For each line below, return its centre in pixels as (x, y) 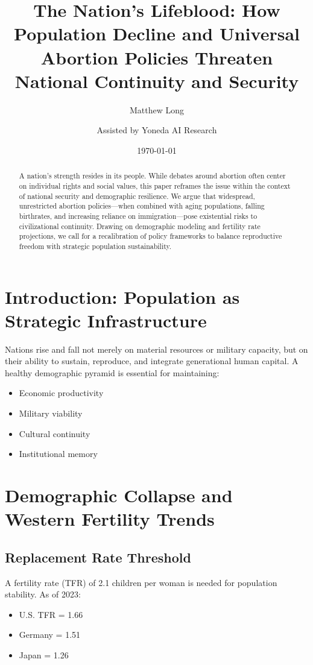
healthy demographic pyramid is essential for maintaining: (112, 372)
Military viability (51, 413)
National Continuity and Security (157, 80)
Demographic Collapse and (119, 495)
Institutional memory (58, 454)
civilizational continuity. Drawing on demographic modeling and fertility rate (140, 226)
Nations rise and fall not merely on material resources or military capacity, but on (156, 349)
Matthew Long (157, 109)
